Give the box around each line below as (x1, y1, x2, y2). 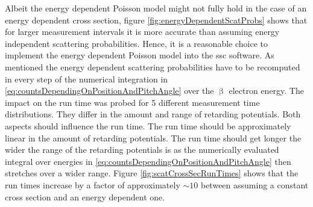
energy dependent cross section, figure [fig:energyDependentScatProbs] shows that (5, 13, 308, 26)
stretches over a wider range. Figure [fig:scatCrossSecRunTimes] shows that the (5, 167, 299, 179)
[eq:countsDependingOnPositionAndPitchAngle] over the (5, 84, 214, 97)
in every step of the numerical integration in (5, 72, 168, 85)
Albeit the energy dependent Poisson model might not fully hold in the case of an (5, 2, 307, 14)
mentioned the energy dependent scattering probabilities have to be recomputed (5, 60, 300, 73)
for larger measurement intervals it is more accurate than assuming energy (5, 25, 280, 38)
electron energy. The (229, 84, 304, 97)
